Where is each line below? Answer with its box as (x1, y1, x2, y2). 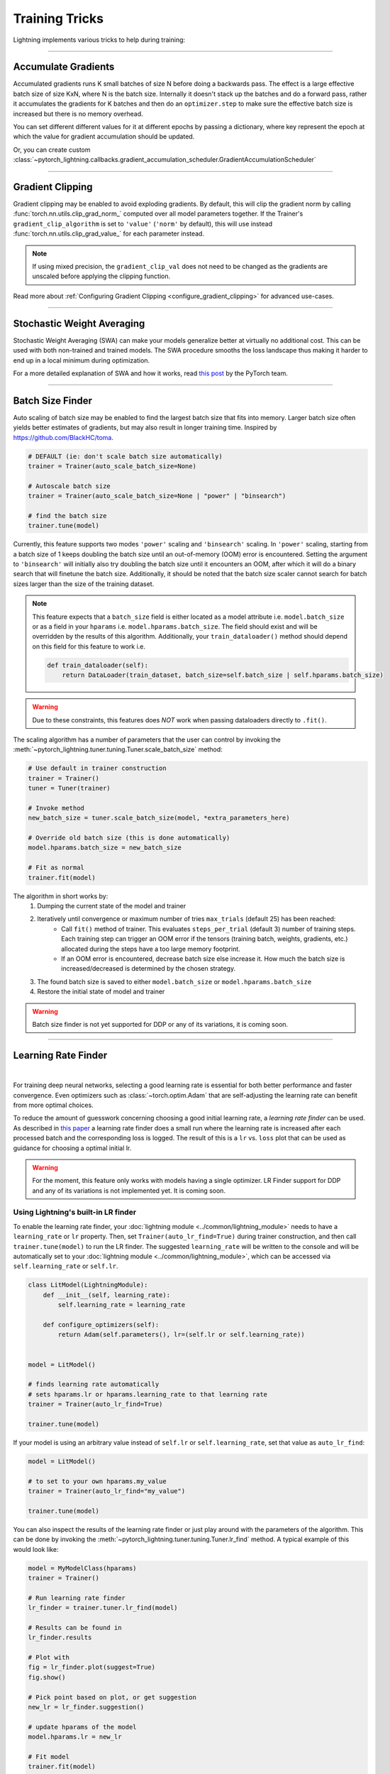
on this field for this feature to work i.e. (32, 642, 145, 651)
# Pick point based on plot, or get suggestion (28, 1693, 196, 1701)
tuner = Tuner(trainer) (28, 784, 111, 793)
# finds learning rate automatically (28, 1380, 160, 1389)
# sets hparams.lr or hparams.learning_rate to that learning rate (28, 1390, 268, 1398)
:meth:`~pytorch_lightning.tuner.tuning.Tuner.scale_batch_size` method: (13, 745, 223, 754)
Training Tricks (13, 11, 104, 26)
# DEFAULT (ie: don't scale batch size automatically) (28, 452, 223, 461)
